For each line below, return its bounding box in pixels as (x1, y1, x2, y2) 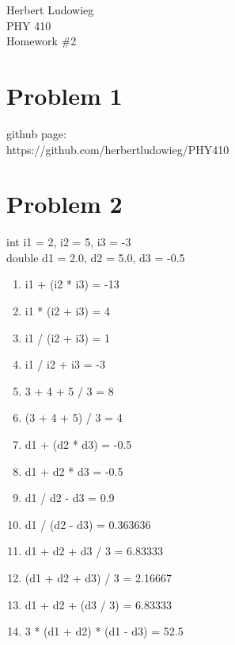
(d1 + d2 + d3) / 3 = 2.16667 (25, 569, 172, 585)
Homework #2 (6, 33, 77, 49)
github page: (6, 125, 66, 141)
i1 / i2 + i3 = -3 (25, 356, 105, 373)
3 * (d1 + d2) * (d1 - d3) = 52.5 (25, 623, 184, 639)
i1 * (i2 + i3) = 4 (25, 303, 111, 319)
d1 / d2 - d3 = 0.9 (25, 489, 115, 506)
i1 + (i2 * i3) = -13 (25, 276, 119, 292)
